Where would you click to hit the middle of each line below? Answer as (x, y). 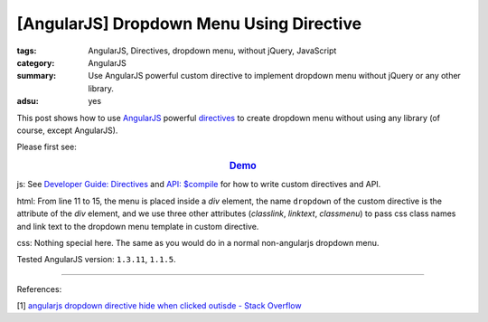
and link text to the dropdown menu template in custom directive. (138, 226)
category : (36, 62)
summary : (37, 76)
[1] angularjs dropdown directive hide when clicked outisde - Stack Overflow (159, 306)
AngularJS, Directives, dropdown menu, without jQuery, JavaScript (212, 51)
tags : (27, 51)
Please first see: (47, 147)
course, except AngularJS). (67, 130)
